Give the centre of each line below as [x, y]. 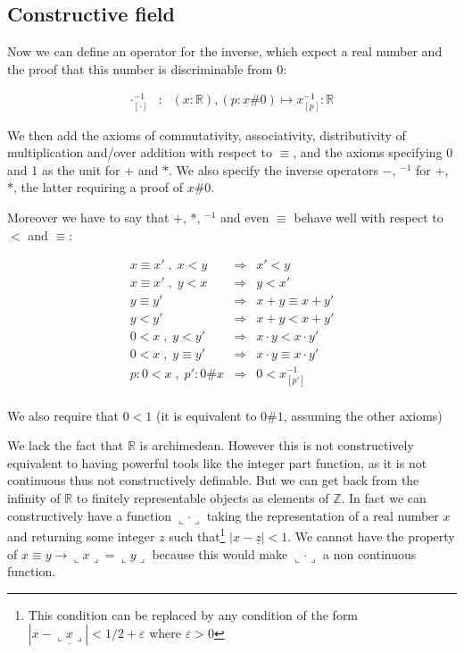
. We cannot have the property [371, 536]
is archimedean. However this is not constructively [277, 445]
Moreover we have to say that [88, 218]
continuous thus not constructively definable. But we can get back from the [213, 480]
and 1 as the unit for [64, 169]
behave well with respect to [369, 218]
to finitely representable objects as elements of [203, 498]
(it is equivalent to [206, 415]
